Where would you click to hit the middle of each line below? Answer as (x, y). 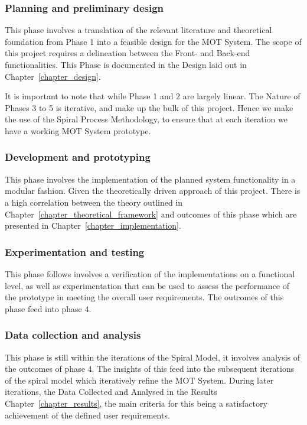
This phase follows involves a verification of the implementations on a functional (150, 273)
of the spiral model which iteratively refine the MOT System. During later (139, 380)
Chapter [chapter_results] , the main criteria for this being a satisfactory (136, 403)
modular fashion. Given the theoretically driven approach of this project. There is (153, 191)
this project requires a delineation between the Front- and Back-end (128, 53)
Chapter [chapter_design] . (53, 76)
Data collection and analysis (73, 335)
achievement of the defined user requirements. (87, 415)
